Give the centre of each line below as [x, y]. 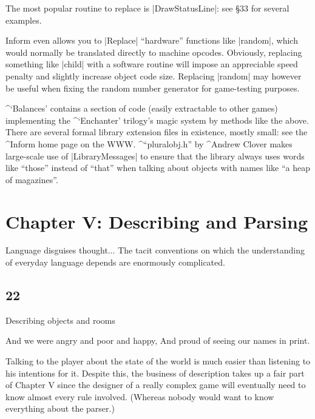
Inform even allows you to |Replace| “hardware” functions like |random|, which [152, 40]
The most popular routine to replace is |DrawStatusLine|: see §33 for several [147, 8]
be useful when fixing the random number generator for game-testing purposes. [153, 88]
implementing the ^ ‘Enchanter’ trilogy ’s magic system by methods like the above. [157, 120]
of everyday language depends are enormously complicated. [115, 262]
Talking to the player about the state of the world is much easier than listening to [158, 361]
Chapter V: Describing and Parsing [157, 221]
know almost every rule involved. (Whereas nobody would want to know [140, 396]
